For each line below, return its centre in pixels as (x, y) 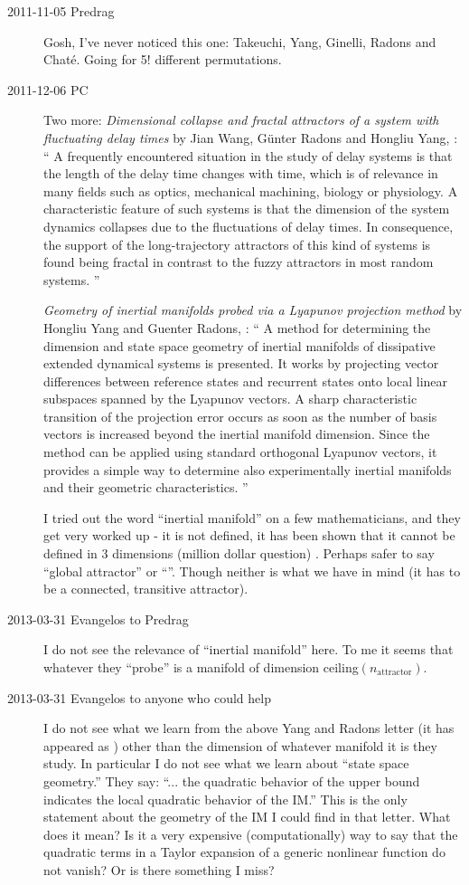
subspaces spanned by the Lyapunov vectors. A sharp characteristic (230, 399)
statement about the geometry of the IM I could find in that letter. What (247, 817)
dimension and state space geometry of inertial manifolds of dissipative (239, 345)
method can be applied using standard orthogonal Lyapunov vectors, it (240, 452)
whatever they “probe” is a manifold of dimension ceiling (201, 667)
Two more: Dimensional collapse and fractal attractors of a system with (241, 120)
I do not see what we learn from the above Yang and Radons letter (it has (249, 728)
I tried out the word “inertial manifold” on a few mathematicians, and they (252, 517)
